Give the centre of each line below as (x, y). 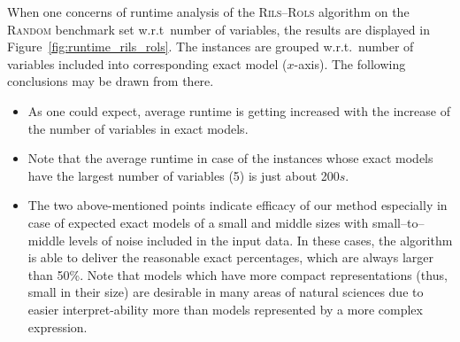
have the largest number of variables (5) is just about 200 (184, 175)
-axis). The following (350, 63)
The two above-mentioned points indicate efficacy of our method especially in (238, 205)
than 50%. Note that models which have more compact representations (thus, (238, 274)
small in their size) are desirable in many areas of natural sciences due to (226, 292)
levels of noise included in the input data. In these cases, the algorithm (261, 240)
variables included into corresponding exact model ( (147, 63)
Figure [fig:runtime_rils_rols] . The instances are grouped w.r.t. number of (211, 47)
